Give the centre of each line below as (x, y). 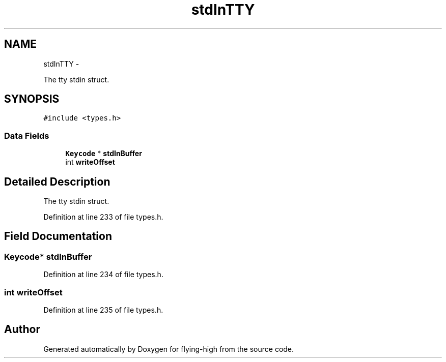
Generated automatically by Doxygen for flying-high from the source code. (169, 349)
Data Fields (27, 135)
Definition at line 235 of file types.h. (103, 310)
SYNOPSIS (32, 99)
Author (22, 329)
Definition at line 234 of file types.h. (103, 275)
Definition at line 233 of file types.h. (103, 217)
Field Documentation (58, 236)
